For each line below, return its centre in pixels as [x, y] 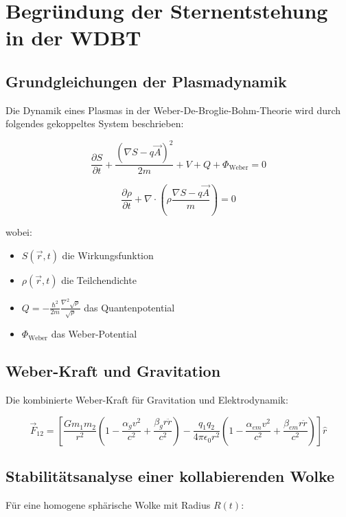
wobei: [19, 231]
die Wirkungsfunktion [108, 255]
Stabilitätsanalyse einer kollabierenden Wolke [170, 476]
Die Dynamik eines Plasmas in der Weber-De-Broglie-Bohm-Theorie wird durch [173, 110]
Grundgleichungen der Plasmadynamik [146, 81]
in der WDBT [73, 37]
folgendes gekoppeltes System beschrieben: [95, 123]
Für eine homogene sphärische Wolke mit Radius [108, 505]
